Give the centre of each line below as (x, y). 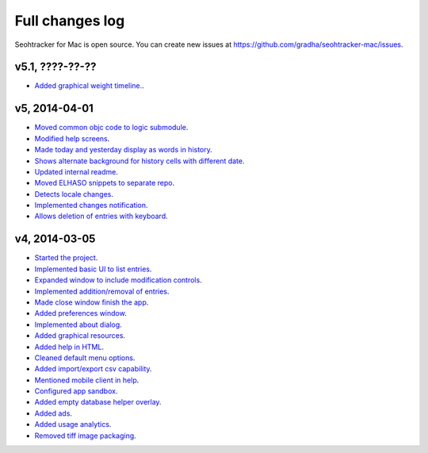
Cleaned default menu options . (85, 358)
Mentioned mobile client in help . (87, 380)
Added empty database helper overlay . (98, 402)
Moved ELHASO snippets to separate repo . (104, 183)
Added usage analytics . (73, 424)
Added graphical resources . (80, 336)
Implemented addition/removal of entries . (102, 291)
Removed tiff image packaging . (85, 436)
